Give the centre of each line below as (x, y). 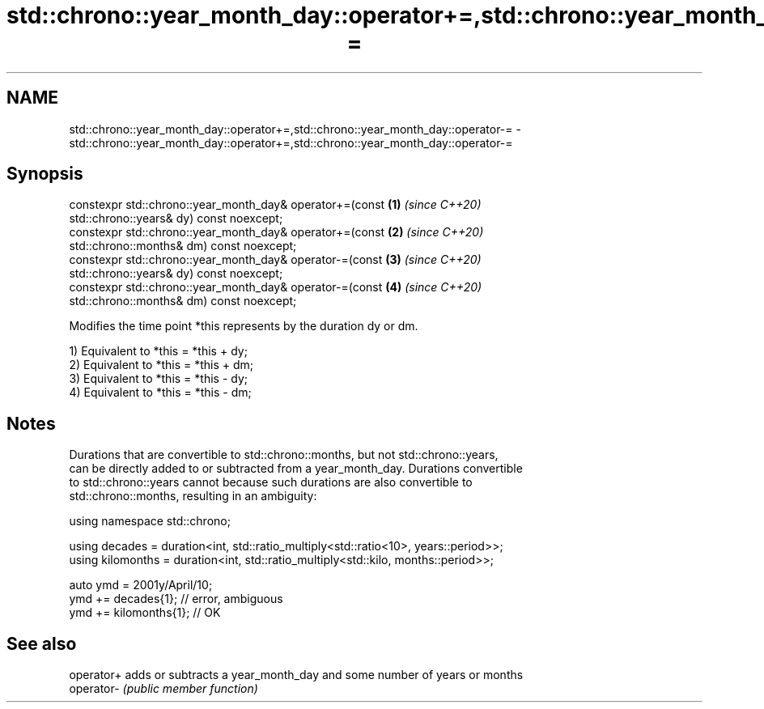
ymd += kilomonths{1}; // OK (145, 613)
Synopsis (45, 174)
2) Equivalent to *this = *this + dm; (161, 365)
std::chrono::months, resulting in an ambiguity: (193, 496)
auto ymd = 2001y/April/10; (141, 585)
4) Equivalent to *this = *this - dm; (160, 393)
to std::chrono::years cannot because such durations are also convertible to (271, 482)
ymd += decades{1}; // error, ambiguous (176, 599)
